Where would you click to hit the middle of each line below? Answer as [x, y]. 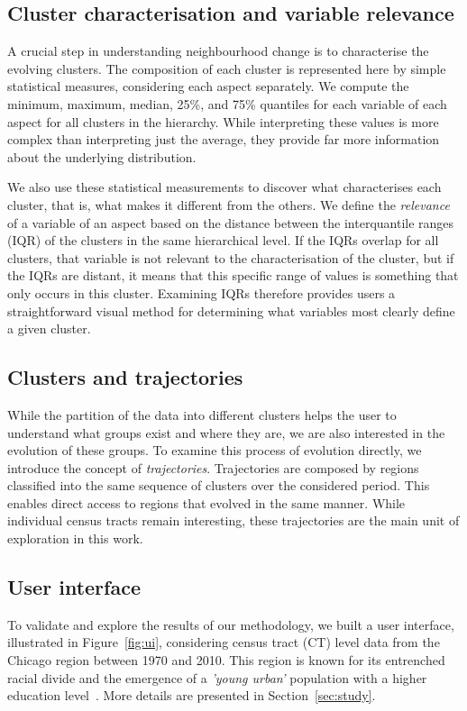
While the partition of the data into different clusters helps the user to [202, 414]
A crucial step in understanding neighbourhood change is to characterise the [218, 51]
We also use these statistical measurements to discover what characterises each [224, 187]
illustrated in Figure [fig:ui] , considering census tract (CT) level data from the [224, 642]
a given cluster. [49, 328]
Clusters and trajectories [125, 377]
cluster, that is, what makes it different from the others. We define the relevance [229, 204]
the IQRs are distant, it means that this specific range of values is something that [233, 275]
